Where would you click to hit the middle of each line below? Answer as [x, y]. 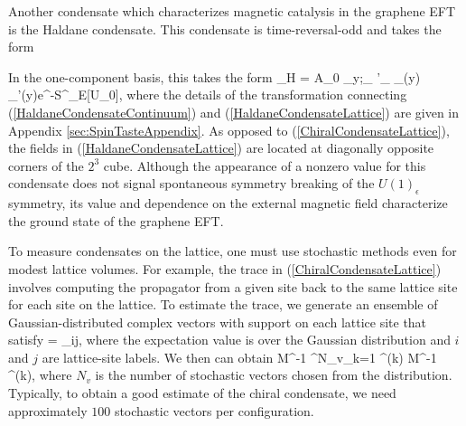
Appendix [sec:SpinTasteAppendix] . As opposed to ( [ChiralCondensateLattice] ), [229, 130]
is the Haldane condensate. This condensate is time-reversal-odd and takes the [225, 28]
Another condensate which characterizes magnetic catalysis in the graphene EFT [232, 11]
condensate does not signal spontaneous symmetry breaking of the [191, 183]
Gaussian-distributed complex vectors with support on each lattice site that [218, 322]
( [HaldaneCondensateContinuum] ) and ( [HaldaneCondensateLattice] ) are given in [234, 112]
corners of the [46, 165]
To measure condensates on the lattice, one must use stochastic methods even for [233, 251]
